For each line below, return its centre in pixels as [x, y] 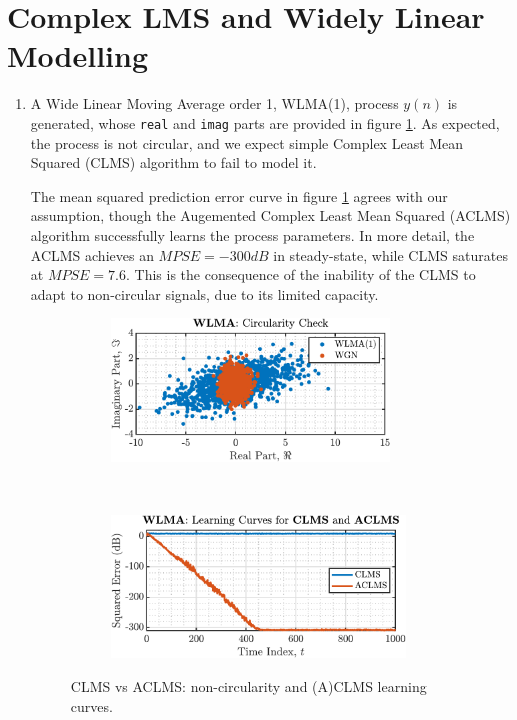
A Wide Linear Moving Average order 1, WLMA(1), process [214, 103]
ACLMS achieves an [92, 254]
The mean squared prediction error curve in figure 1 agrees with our [239, 195]
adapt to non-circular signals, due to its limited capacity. [204, 293]
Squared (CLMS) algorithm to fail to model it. [173, 162]
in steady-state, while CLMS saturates [390, 254]
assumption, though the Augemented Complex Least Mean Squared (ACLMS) [270, 215]
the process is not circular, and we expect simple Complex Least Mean [247, 142]
